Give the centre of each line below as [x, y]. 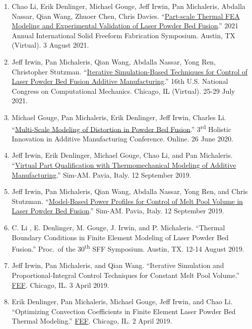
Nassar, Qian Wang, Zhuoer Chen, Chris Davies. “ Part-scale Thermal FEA [126, 16]
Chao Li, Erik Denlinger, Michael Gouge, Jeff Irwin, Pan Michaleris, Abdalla [128, 6]
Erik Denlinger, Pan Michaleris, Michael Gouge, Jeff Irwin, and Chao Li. [122, 301]
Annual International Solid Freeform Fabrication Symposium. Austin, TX [124, 35]
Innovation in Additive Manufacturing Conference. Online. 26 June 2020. [123, 138]
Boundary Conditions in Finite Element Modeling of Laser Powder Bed [120, 237]
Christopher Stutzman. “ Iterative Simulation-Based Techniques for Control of [129, 71]
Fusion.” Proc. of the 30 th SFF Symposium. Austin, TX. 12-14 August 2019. [128, 248]
